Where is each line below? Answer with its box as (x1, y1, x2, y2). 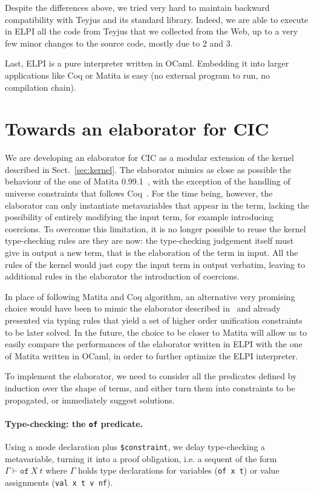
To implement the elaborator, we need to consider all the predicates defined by (5, 370, 297, 382)
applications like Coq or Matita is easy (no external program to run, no (5, 68, 270, 81)
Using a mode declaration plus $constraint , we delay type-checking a (5, 440, 266, 453)
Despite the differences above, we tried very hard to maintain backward (5, 1, 270, 13)
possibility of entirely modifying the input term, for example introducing (5, 211, 274, 223)
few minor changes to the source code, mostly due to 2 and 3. (5, 36, 233, 49)
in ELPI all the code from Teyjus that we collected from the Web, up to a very (5, 25, 298, 38)
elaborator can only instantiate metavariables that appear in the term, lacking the (5, 198, 309, 211)
